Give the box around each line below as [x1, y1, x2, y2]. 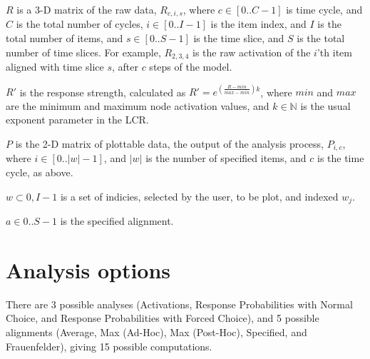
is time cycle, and [286, 2, 363, 16]
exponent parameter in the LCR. [6, 112, 149, 127]
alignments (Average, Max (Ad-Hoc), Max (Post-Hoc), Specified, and [6, 324, 307, 339]
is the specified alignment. [60, 213, 174, 228]
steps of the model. [149, 59, 232, 74]
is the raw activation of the [192, 44, 311, 59]
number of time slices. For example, [6, 44, 161, 59]
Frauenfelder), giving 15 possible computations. [6, 338, 212, 353]
